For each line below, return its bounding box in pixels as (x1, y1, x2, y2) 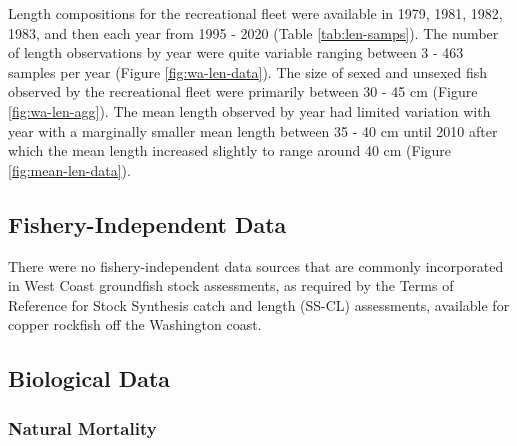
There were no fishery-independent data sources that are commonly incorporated (8, 255, 504, 276)
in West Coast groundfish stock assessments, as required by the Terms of (8, 275, 454, 296)
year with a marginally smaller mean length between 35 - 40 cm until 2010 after (8, 120, 498, 141)
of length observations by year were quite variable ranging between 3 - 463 (8, 42, 464, 63)
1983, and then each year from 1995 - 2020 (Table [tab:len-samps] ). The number (8, 22, 499, 43)
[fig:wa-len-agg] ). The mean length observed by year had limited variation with (8, 100, 491, 121)
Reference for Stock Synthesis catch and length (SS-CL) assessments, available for (8, 294, 510, 315)
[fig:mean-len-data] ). (8, 159, 131, 180)
